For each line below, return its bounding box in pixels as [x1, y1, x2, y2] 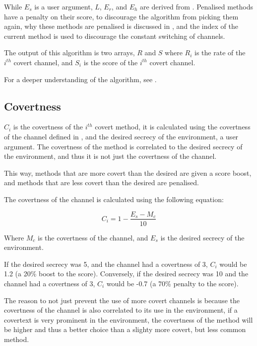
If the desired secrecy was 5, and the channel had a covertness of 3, [4, 258, 208, 269]
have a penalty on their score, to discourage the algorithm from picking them [4, 11, 239, 21]
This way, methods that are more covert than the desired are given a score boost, [4, 167, 252, 178]
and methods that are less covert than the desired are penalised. [4, 177, 199, 188]
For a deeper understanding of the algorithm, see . [4, 74, 157, 84]
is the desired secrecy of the [160, 232, 245, 242]
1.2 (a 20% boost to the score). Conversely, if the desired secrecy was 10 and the [4, 268, 249, 279]
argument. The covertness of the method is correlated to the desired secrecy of [4, 141, 243, 151]
